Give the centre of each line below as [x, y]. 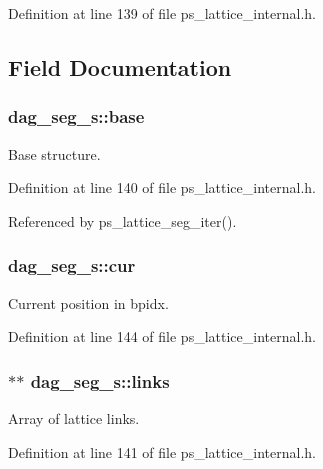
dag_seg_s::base [76, 116]
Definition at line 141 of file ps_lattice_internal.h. [162, 451]
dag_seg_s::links [100, 380]
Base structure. [54, 153]
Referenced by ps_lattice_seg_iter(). [122, 220]
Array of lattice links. [74, 418]
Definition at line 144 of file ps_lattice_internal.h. [162, 336]
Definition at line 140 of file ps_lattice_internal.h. [162, 187]
